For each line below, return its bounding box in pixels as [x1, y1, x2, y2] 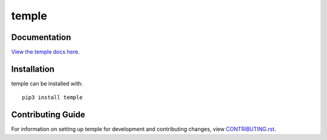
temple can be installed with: [11, 79, 83, 87]
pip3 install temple [22, 94, 83, 101]
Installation [11, 64, 54, 74]
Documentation [11, 32, 71, 42]
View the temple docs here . [11, 48, 80, 56]
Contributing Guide [11, 110, 85, 120]
